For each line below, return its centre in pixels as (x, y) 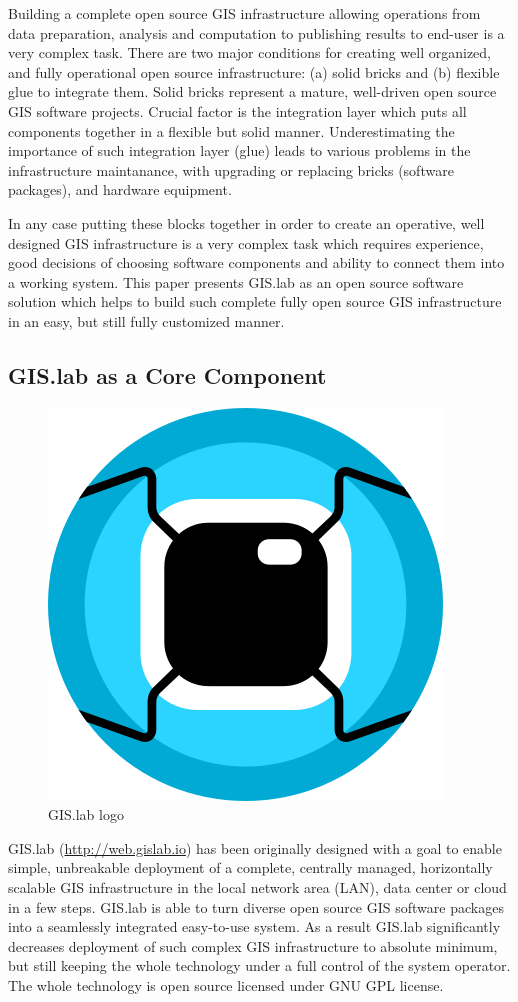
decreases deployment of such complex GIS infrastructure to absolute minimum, (253, 945)
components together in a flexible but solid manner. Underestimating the (231, 130)
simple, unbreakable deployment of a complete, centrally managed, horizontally (250, 867)
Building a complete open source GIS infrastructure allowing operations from (244, 13)
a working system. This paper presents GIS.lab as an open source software (236, 281)
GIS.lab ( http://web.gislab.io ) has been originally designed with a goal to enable (255, 847)
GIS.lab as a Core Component (167, 374)
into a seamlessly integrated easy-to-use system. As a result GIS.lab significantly (254, 926)
